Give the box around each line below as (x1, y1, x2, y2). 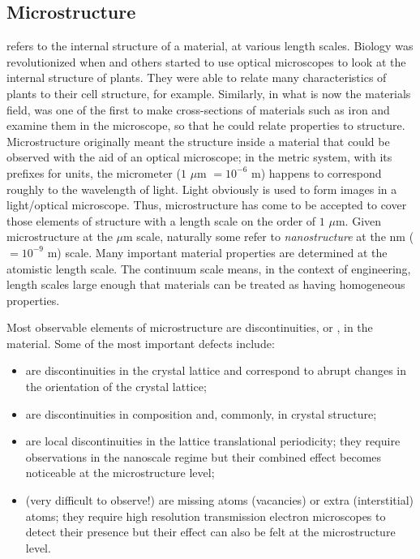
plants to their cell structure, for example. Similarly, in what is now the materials (6, 84, 411, 101)
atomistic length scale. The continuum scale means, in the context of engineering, (6, 260, 411, 277)
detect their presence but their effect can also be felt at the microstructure (25, 523, 396, 540)
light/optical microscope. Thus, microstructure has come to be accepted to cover (6, 196, 407, 213)
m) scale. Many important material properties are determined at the (47, 243, 388, 260)
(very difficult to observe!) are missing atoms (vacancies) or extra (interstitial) (25, 492, 414, 509)
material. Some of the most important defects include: (6, 334, 275, 351)
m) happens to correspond (251, 164, 382, 181)
